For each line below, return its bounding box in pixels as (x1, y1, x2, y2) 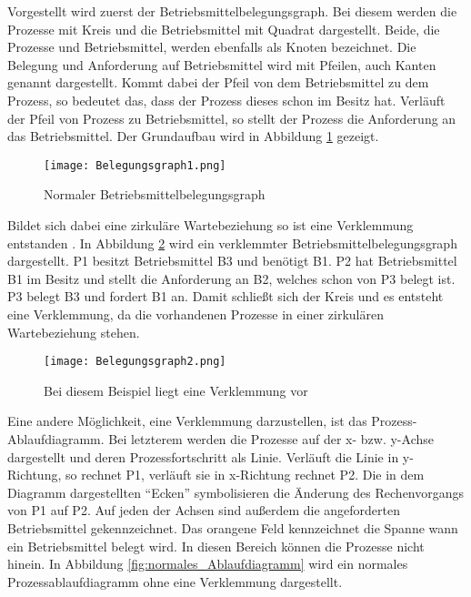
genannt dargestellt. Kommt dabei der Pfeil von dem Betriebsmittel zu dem (7, 73, 429, 92)
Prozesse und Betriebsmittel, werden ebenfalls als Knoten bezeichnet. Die (7, 37, 416, 56)
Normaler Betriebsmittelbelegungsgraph (44, 185, 266, 204)
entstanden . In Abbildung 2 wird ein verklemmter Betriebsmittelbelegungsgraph (7, 233, 457, 252)
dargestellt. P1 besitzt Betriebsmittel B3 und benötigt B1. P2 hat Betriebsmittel (7, 251, 457, 270)
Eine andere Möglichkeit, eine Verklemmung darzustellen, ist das (7, 411, 367, 430)
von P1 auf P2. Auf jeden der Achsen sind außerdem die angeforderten (7, 501, 400, 520)
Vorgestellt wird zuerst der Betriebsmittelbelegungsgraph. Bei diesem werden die (7, 2, 457, 20)
